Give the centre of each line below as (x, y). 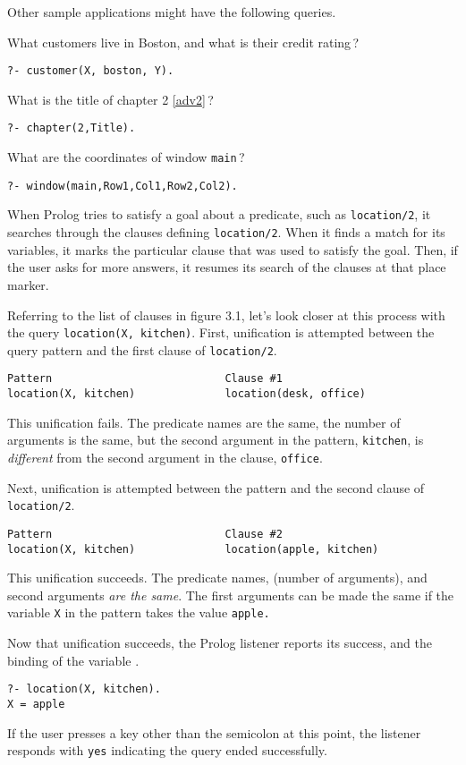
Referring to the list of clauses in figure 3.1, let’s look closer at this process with (226, 314)
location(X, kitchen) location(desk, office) (186, 394)
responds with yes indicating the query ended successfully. (167, 750)
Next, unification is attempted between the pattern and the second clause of (216, 487)
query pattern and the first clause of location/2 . (142, 349)
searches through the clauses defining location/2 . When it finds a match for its (226, 232)
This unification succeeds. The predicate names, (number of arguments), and (217, 578)
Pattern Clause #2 (145, 534)
